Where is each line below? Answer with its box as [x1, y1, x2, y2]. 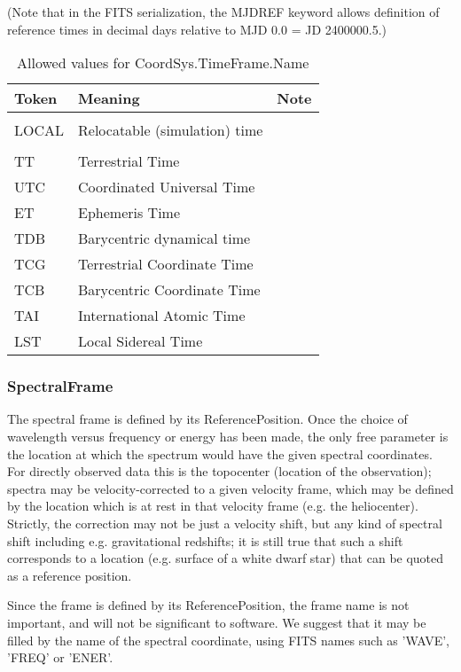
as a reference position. [7, 566, 132, 584]
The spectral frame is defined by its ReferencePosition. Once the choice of [7, 410, 408, 428]
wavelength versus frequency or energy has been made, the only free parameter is [7, 427, 449, 445]
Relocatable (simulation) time [78, 120, 263, 141]
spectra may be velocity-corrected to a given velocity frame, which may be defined [7, 479, 454, 497]
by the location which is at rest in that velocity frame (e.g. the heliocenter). [7, 496, 418, 515]
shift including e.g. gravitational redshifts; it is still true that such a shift [7, 531, 403, 550]
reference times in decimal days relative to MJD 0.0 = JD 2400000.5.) [7, 20, 387, 38]
